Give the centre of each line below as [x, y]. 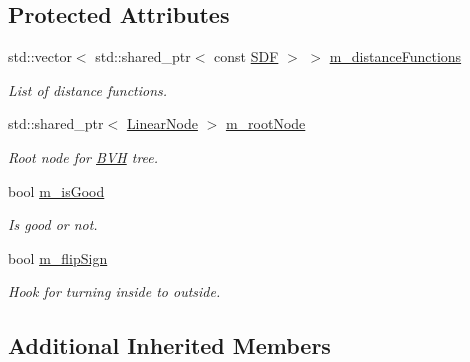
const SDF [246, 56]
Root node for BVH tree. [83, 156]
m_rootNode [265, 123]
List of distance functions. [88, 89]
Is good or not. [53, 224]
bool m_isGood [56, 190]
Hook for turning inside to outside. [114, 291]
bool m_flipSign [58, 257]
